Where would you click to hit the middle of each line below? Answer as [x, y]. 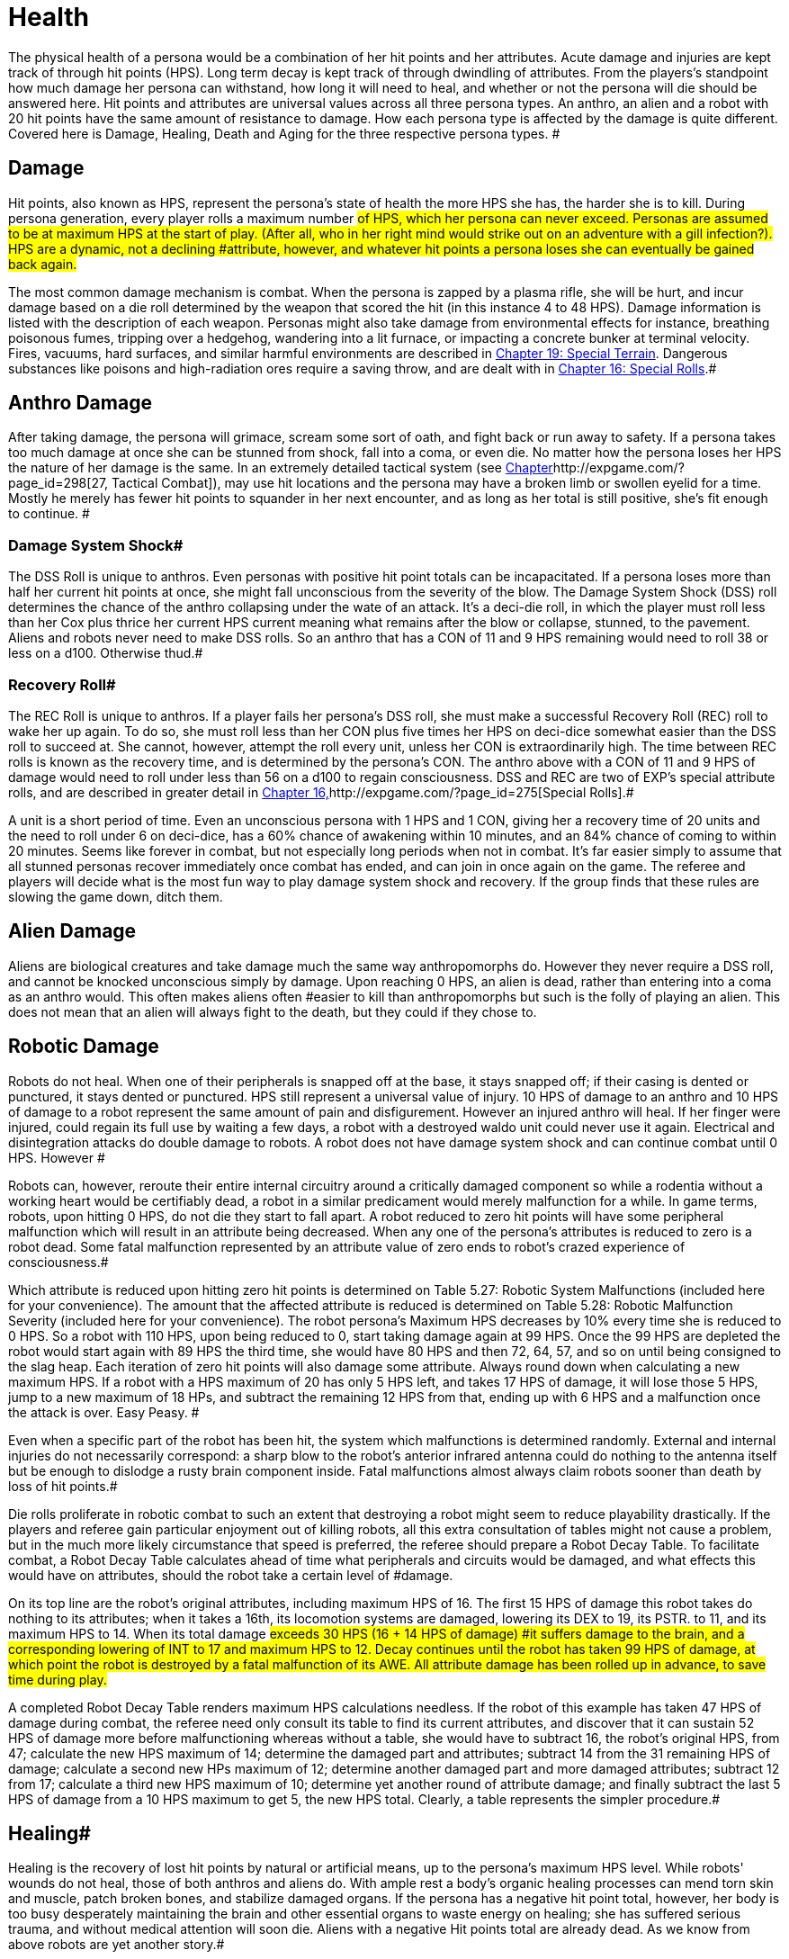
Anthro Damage [80, 403]
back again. [43, 264]
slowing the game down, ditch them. [116, 896]
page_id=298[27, [58, 483]
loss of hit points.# [63, 1486]
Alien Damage [72, 931]
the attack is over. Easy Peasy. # [104, 1412]
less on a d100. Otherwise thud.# [106, 653]
